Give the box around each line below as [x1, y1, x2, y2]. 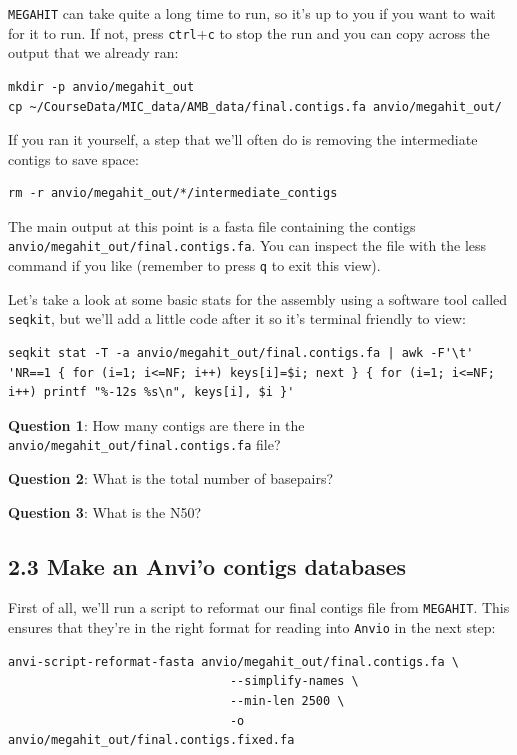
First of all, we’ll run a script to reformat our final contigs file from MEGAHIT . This [8, 597, 510, 618]
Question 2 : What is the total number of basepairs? [8, 468, 334, 489]
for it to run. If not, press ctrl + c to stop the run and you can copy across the [8, 22, 490, 43]
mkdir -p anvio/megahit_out [8, 79, 195, 94]
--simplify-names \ [229, 674, 359, 689]
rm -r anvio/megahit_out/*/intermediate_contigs [8, 186, 338, 201]
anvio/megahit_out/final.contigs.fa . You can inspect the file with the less [8, 235, 487, 256]
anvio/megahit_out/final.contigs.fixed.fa [8, 733, 295, 748]
